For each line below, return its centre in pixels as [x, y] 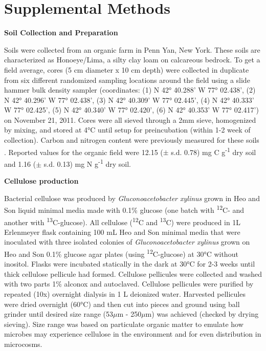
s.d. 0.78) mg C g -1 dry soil [214, 151]
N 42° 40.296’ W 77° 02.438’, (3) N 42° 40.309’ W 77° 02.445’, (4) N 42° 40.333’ [129, 100]
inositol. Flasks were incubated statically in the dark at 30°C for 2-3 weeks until [130, 264]
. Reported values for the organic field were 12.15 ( [84, 152]
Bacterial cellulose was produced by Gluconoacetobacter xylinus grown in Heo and [132, 198]
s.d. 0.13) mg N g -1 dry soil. [87, 163]
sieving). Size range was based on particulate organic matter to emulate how [124, 324]
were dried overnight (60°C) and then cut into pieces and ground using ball [122, 304]
